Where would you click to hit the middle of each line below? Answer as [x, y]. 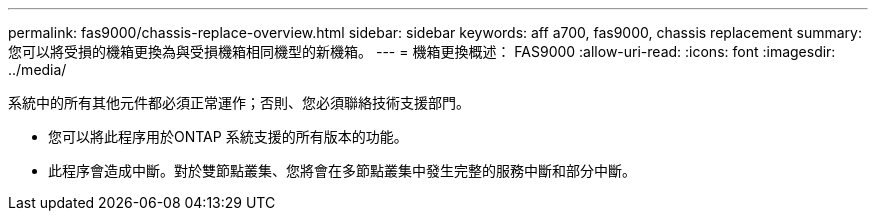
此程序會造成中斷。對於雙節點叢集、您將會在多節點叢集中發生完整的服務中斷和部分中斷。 [342, 170]
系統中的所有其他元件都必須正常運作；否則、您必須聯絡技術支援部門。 [239, 102]
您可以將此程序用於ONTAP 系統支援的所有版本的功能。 [228, 136]
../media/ [37, 69]
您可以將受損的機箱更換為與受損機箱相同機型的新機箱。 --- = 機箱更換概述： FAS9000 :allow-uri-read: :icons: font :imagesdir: [422, 51]
